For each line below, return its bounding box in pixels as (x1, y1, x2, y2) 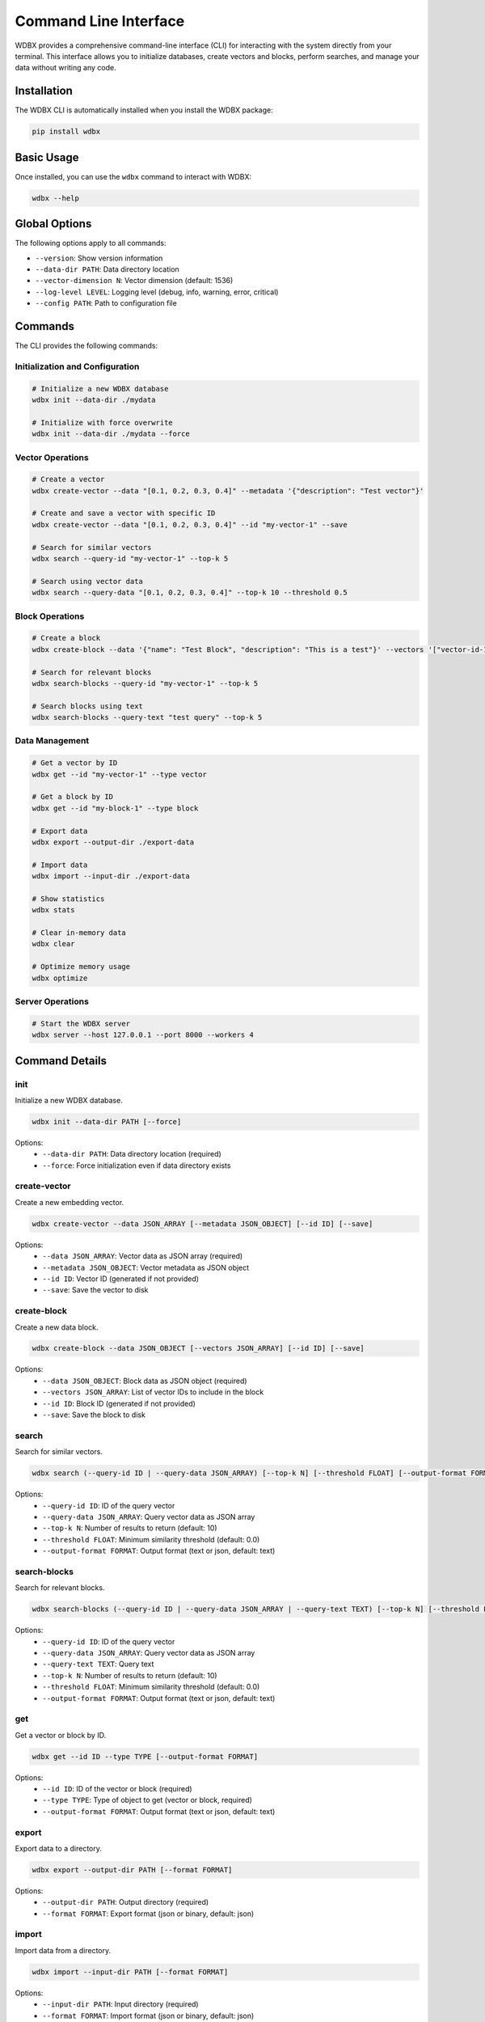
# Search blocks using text (32, 701, 143, 711)
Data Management (15, 735, 90, 747)
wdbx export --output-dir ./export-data (32, 837, 194, 847)
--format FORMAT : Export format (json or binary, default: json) (42, 1909, 255, 1918)
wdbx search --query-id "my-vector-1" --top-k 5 (32, 554, 229, 564)
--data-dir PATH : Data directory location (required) (42, 1149, 221, 1159)
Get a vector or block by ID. (15, 1730, 107, 1740)
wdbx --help (32, 193, 80, 202)
